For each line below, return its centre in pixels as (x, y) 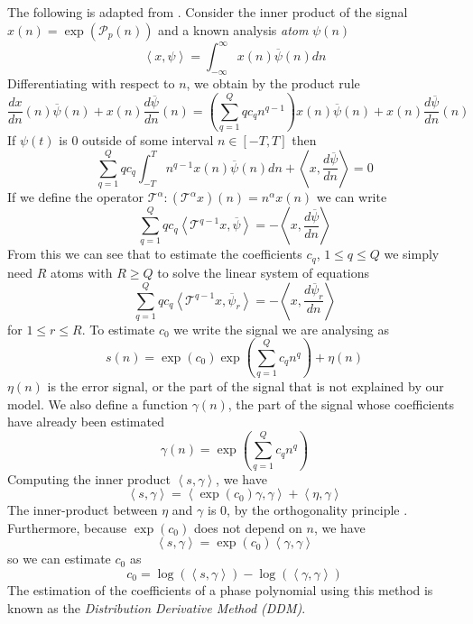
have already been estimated (86, 422)
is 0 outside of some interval (136, 140)
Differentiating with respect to (91, 83)
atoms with (81, 272)
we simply (412, 254)
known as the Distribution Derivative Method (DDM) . (157, 607)
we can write (352, 197)
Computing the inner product (89, 478)
